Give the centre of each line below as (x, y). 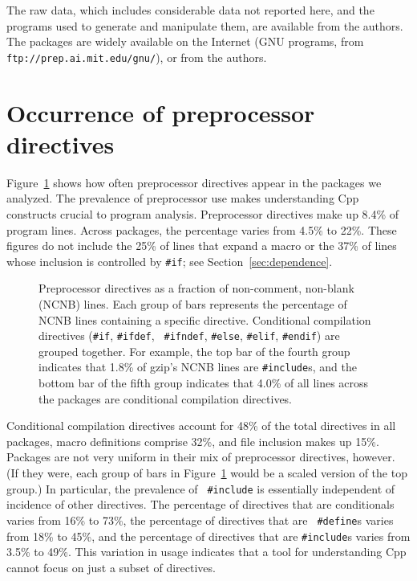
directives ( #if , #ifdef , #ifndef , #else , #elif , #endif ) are (189, 336)
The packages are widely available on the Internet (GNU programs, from (185, 41)
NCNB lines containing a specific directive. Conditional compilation (205, 319)
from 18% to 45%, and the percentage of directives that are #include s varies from (208, 536)
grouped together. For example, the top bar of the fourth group (194, 351)
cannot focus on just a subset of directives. (111, 567)
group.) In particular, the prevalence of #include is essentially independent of (201, 488)
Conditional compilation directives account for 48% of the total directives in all (201, 426)
